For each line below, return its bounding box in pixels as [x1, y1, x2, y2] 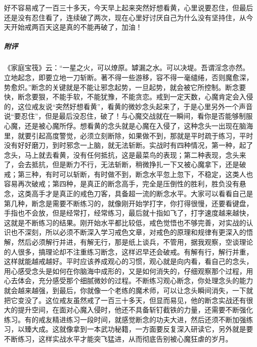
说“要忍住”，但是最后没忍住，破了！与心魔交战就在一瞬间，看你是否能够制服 [4, 111, 253, 121]
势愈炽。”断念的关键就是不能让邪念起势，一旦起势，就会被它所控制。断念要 [4, 82, 246, 92]
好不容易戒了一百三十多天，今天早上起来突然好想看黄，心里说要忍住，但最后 [4, 2, 253, 12]
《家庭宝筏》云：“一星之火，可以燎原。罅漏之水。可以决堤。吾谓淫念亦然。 [4, 62, 250, 73]
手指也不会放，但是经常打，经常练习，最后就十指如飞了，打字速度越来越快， [4, 208, 253, 218]
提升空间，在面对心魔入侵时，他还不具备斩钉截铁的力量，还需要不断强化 [17, 304, 253, 315]
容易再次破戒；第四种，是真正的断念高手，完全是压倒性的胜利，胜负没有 [4, 178, 239, 189]
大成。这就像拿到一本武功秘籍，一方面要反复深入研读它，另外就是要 [31, 324, 253, 334]
